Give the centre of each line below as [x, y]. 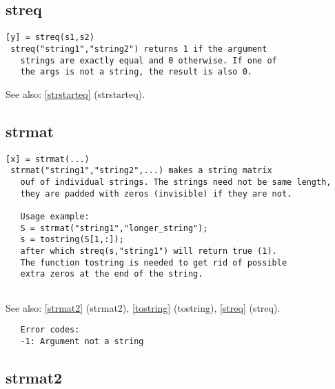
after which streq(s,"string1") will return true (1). [149, 251]
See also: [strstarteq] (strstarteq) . [75, 93]
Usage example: [55, 216]
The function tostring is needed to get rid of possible [154, 262]
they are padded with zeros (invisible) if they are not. [156, 193]
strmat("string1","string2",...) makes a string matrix [141, 171]
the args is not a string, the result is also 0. [136, 72]
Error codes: [50, 330]
